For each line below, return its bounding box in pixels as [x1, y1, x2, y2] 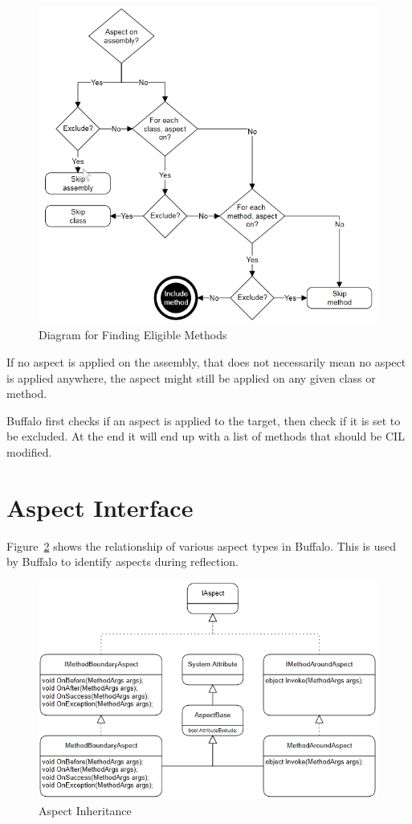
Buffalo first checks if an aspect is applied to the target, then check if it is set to [6, 412, 401, 428]
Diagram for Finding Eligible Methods [39, 326, 227, 343]
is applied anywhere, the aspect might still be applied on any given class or [6, 369, 376, 386]
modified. [6, 443, 52, 460]
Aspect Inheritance [39, 801, 132, 818]
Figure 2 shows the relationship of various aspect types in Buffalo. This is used [6, 537, 396, 554]
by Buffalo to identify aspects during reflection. [6, 553, 239, 570]
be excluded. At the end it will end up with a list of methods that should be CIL [6, 428, 405, 445]
